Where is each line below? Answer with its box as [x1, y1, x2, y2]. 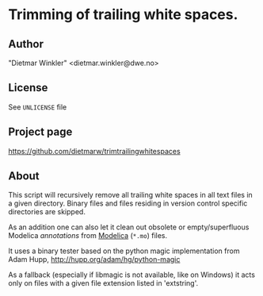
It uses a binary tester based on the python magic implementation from [8, 246, 240, 256]
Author [8, 37, 44, 51]
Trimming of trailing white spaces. [8, 6, 238, 24]
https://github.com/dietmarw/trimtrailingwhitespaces [8, 146, 181, 156]
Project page [8, 125, 73, 139]
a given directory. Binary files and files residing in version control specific [8, 198, 248, 208]
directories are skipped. [8, 207, 86, 217]
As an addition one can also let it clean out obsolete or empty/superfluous [8, 222, 250, 232]
